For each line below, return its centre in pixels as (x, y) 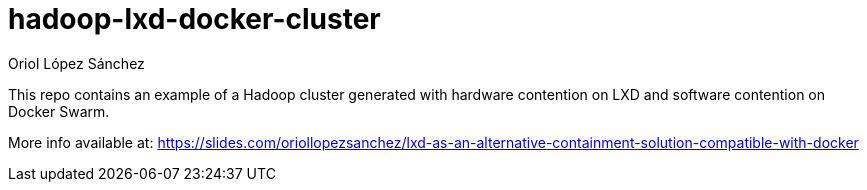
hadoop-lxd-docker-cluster (194, 19)
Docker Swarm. (59, 111)
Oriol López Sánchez (76, 63)
